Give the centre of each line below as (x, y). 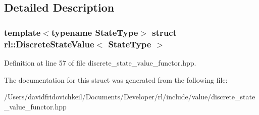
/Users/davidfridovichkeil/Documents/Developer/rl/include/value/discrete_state (130, 97)
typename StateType (95, 32)
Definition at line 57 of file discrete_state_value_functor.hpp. (100, 62)
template (22, 32)
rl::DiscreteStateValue (49, 44)
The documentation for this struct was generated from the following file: (116, 79)
